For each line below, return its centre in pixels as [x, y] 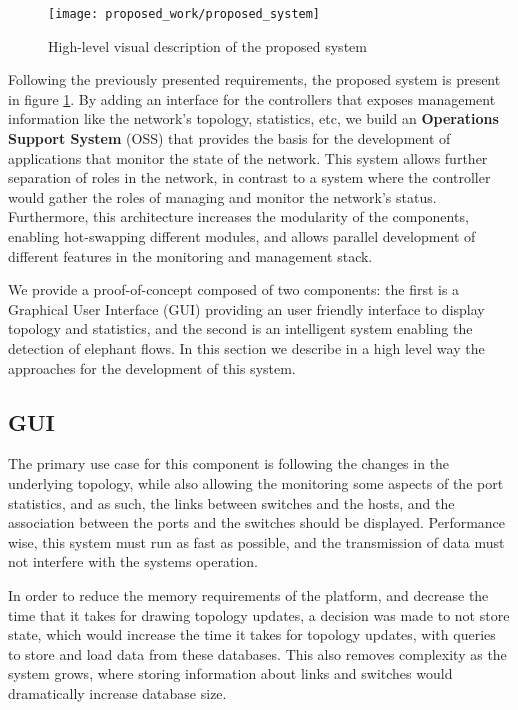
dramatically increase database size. [117, 692]
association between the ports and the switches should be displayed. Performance [257, 522]
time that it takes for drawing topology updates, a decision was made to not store [259, 614]
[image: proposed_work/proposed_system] [184, 14]
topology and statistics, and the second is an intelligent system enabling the [240, 328]
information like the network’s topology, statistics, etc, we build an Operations [253, 118]
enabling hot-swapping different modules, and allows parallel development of [242, 236]
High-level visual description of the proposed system [207, 45]
